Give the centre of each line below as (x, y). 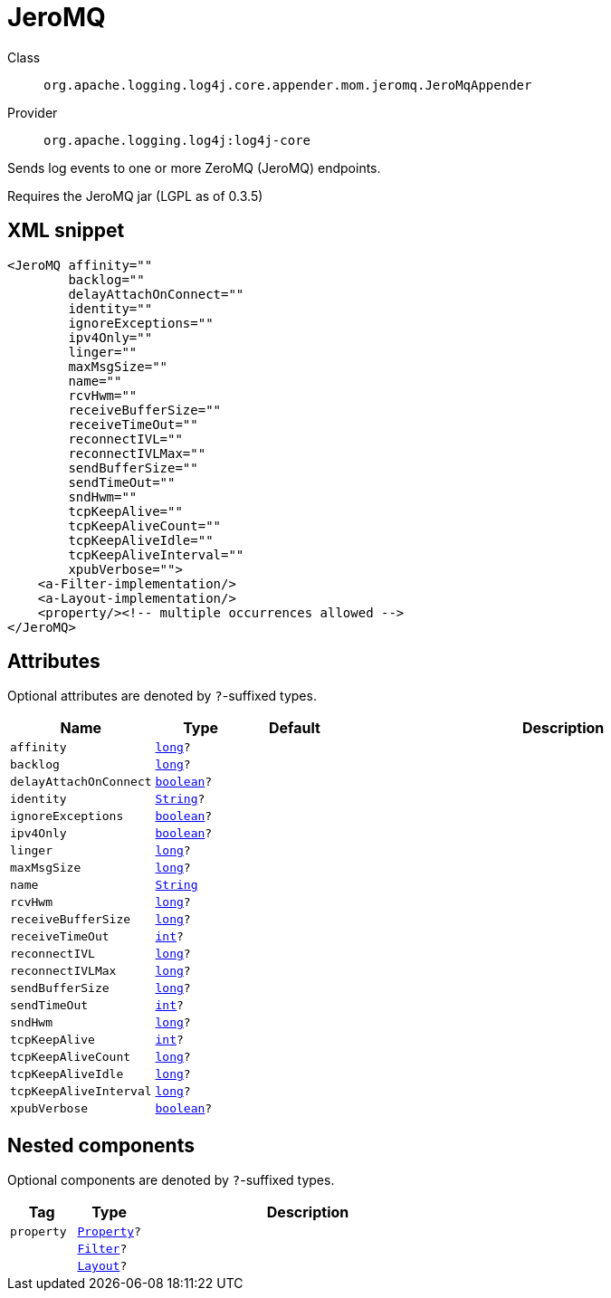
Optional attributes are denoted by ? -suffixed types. (162, 696)
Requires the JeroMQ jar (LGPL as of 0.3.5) (135, 196)
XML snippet (66, 231)
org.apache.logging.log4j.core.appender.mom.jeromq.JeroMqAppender (288, 85)
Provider (33, 112)
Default (295, 728)
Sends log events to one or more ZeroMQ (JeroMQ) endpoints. (194, 167)
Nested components (101, 1145)
